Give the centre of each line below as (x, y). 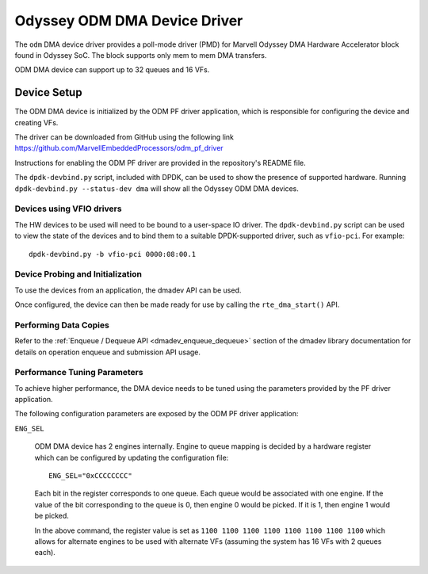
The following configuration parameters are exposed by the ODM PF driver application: (157, 414)
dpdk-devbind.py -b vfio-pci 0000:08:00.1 (113, 254)
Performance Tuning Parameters (79, 373)
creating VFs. (36, 122)
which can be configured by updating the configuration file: (132, 457)
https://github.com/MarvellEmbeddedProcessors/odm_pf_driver (119, 148)
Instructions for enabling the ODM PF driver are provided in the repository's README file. (160, 163)
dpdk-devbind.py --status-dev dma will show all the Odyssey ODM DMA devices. (157, 188)
